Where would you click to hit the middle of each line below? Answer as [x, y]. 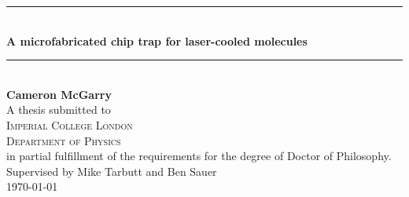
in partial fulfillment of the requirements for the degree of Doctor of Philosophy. [199, 156]
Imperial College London [70, 124]
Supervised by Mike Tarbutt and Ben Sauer [112, 171]
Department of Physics [64, 140]
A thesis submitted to [59, 109]
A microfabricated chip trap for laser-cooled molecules [157, 40]
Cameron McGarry [59, 94]
